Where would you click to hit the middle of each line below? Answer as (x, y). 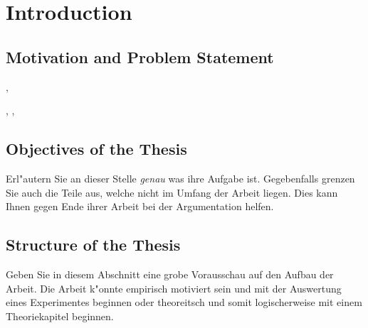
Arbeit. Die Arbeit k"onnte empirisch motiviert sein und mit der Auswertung (174, 288)
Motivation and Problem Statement (140, 56)
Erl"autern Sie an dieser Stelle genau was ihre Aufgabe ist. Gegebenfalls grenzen (180, 178)
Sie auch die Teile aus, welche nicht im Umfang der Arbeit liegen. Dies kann (172, 192)
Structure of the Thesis (93, 245)
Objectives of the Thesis (96, 149)
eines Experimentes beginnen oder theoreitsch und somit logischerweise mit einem (184, 302)
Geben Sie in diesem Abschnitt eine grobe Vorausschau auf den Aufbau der (170, 274)
